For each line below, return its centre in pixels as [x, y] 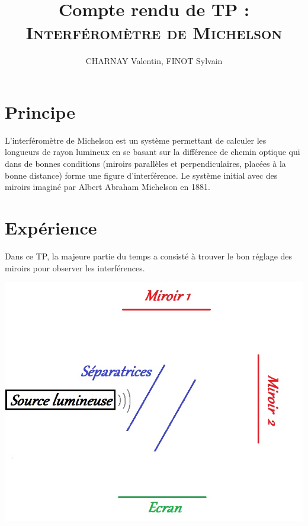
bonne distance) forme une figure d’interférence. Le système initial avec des [141, 175]
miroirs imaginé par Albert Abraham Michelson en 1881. [108, 187]
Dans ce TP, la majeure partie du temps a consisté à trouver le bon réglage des [149, 256]
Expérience [51, 227]
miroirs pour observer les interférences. [75, 267]
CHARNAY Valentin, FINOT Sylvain [154, 61]
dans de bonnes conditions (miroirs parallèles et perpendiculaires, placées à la [145, 164]
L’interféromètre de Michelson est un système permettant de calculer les [136, 140]
